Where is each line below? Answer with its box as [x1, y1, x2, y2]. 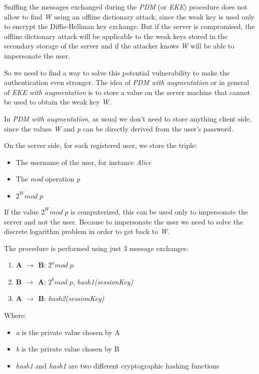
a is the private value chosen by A [15, 326, 120, 337]
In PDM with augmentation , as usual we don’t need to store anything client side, [4, 113, 252, 123]
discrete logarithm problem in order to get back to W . [4, 226, 169, 236]
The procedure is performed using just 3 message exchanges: [4, 242, 189, 253]
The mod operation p [15, 173, 80, 184]
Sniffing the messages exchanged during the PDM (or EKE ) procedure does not [4, 1, 247, 11]
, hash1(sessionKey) [72, 276, 133, 286]
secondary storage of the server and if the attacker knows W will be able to [4, 40, 234, 51]
